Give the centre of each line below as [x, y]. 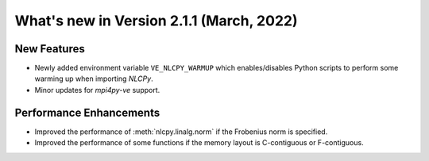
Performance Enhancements [87, 112]
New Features [50, 49]
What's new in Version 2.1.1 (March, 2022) [156, 21]
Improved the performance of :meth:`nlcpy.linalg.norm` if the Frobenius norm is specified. [181, 132]
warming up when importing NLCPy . [94, 79]
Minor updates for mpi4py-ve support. [97, 90]
